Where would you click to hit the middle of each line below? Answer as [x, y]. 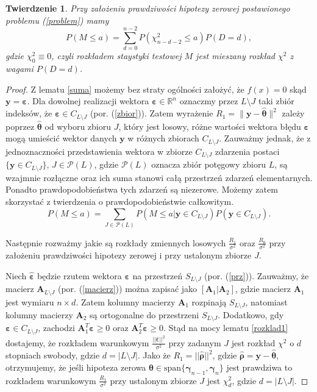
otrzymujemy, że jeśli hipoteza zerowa [76, 367]
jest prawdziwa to [259, 367]
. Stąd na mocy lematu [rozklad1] [226, 328]
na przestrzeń [158, 275]
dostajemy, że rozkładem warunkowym [77, 342]
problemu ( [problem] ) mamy [57, 20]
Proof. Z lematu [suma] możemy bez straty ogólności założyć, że [125, 89]
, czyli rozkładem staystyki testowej [116, 56]
